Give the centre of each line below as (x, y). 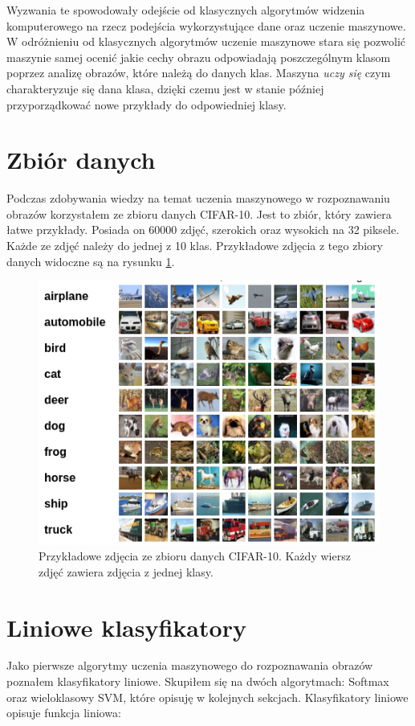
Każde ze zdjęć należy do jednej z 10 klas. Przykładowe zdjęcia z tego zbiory (195, 246)
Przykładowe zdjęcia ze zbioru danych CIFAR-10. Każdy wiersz (195, 556)
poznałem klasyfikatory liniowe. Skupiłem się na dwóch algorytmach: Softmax (198, 681)
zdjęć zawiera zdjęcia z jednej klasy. (126, 571)
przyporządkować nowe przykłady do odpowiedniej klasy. (146, 104)
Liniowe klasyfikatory (126, 627)
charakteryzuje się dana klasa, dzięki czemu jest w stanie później (165, 88)
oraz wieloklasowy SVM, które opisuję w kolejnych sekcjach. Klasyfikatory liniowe (207, 697)
